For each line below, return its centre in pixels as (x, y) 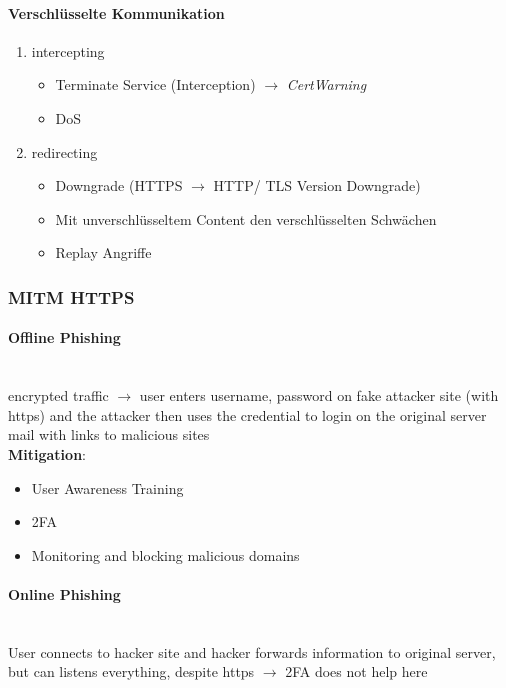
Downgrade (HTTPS (119, 185)
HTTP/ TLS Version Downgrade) (317, 185)
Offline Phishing (64, 337)
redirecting (64, 151)
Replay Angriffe (103, 252)
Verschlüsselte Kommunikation (116, 12)
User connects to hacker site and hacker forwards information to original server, (252, 651)
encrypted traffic (58, 395)
